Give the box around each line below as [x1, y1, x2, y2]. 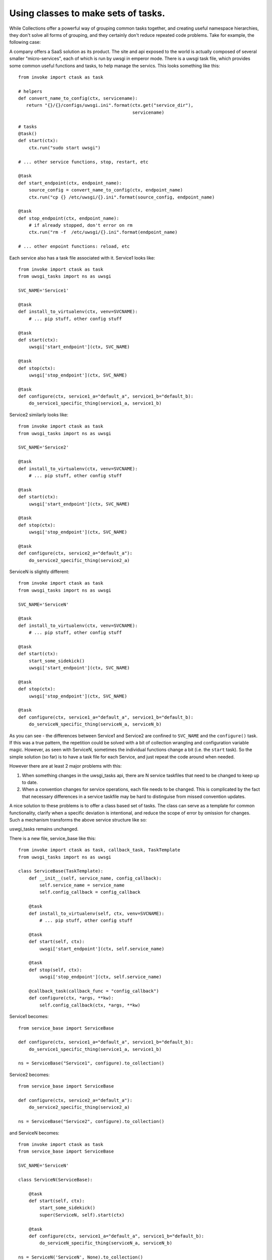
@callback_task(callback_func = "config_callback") [28, 988, 159, 994]
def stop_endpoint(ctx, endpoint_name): [18, 215, 119, 221]
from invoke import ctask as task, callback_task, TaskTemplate [18, 847, 181, 853]
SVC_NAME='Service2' [18, 445, 69, 451]
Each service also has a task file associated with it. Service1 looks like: [9, 255, 156, 261]
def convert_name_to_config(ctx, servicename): [18, 96, 138, 101]
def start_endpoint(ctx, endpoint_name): [18, 180, 122, 186]
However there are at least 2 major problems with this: [9, 763, 122, 769]
